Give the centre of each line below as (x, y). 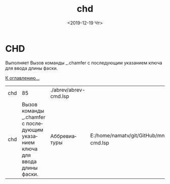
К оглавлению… (23, 78)
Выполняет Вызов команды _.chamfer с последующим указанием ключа (84, 63)
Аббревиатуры (63, 139)
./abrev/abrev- (68, 90)
